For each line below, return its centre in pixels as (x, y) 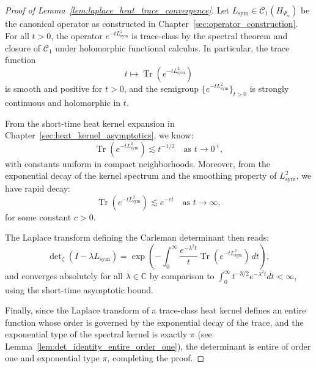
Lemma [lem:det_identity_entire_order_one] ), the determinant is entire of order (158, 346)
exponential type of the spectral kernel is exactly (96, 334)
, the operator (77, 36)
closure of (23, 47)
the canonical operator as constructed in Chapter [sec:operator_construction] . (152, 23)
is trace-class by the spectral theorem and (210, 36)
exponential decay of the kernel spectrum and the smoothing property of (141, 175)
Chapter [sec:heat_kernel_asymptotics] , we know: (99, 135)
